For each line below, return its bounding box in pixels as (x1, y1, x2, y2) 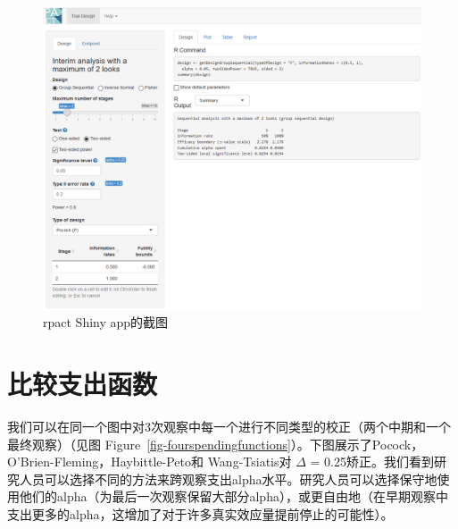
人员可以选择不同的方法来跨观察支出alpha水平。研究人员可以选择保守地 (19, 469, 437, 488)
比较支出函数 (7, 365, 158, 402)
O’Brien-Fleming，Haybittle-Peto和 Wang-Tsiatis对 (7, 452, 292, 471)
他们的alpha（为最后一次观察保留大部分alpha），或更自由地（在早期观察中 (19, 487, 448, 506)
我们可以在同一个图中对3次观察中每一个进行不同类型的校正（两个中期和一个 (7, 417, 451, 436)
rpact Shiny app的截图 (43, 313, 169, 332)
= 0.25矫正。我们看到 (310, 452, 434, 471)
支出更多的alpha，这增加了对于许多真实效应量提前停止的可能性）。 (7, 504, 394, 523)
